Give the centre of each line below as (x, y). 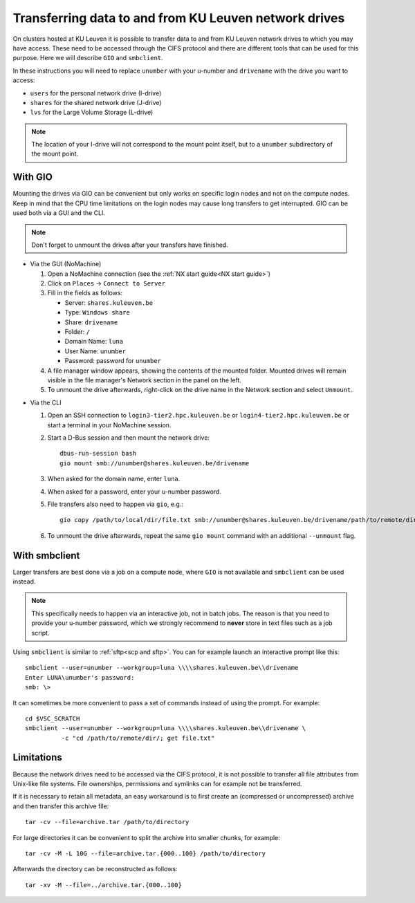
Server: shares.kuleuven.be (109, 302)
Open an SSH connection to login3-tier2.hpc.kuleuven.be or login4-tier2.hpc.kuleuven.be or (198, 416)
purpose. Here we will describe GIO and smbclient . (88, 58)
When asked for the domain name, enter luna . (114, 479)
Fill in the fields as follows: (85, 293)
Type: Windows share (98, 313)
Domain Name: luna (94, 342)
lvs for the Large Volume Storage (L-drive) (92, 112)
